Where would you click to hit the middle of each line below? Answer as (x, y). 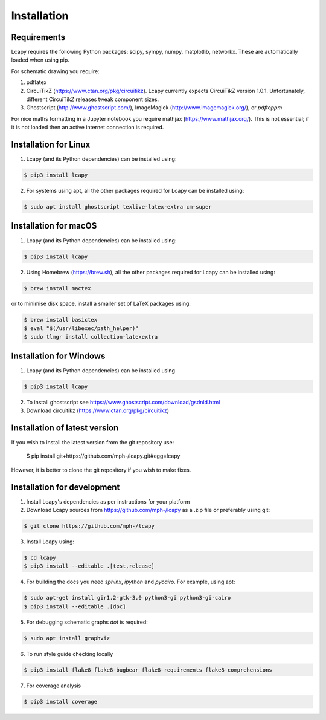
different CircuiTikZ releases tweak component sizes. (93, 99)
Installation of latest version (65, 428)
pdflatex (37, 82)
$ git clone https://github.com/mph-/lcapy (89, 526)
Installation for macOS (54, 226)
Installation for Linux (51, 144)
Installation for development (66, 487)
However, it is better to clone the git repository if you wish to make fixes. (101, 470)
